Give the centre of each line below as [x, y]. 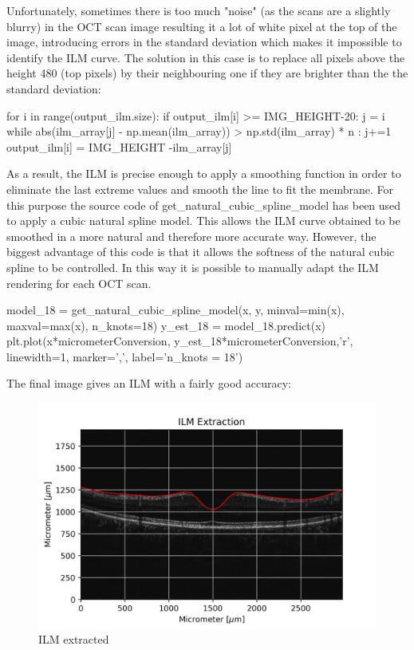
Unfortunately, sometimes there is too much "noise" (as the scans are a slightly [199, 10]
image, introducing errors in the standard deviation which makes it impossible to [204, 42]
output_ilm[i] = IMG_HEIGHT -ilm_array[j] [119, 146]
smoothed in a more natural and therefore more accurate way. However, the [191, 236]
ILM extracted [74, 639]
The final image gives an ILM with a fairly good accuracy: [149, 383]
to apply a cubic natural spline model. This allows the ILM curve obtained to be [203, 221]
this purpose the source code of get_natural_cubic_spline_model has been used [204, 205]
